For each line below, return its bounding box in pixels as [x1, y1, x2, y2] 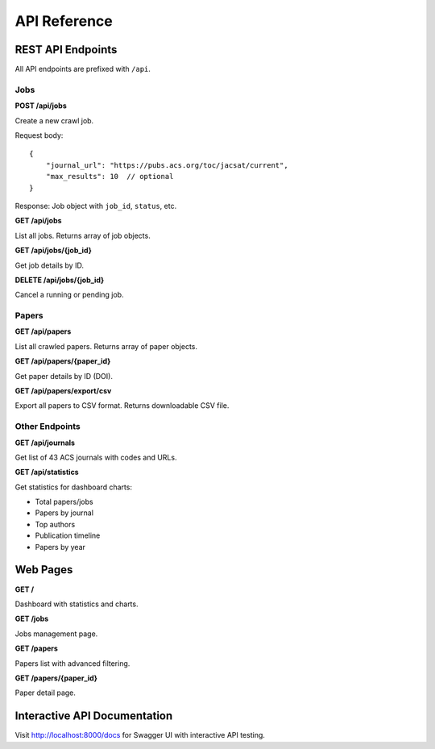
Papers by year [35, 542, 86, 551]
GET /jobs [14, 614, 49, 624]
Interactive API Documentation [14, 709, 173, 723]
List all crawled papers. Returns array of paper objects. [14, 341, 197, 351]
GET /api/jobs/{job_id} [14, 246, 93, 256]
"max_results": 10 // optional [45, 172, 174, 181]
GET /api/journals [14, 438, 76, 447]
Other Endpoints [14, 421, 81, 432]
